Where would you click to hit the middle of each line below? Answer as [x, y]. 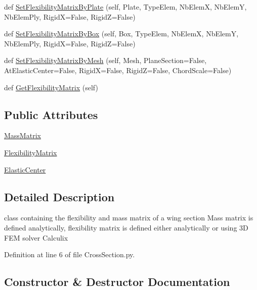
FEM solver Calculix [36, 237]
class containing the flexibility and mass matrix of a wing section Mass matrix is [129, 218]
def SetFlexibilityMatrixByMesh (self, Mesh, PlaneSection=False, [105, 60]
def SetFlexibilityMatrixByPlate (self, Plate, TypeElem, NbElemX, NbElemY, [125, 7]
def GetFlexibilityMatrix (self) [51, 87]
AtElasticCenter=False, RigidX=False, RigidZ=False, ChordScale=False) [118, 70]
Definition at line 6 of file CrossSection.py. [70, 254]
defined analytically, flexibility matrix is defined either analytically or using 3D [126, 227]
